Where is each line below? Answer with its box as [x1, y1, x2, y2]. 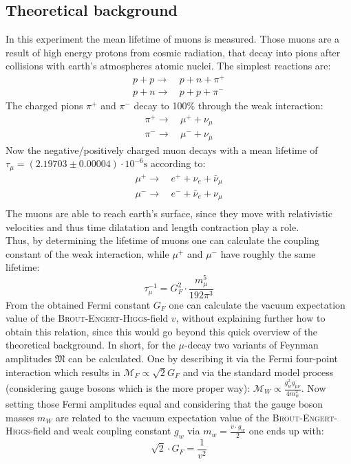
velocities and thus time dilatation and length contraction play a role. [6, 219, 299, 234]
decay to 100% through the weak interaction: [134, 98, 323, 113]
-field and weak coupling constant [30, 423, 171, 438]
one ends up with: [248, 423, 324, 438]
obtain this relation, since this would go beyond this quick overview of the [6, 324, 318, 338]
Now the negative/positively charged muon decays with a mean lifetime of [6, 142, 318, 157]
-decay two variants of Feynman [184, 338, 319, 352]
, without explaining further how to [175, 311, 326, 325]
